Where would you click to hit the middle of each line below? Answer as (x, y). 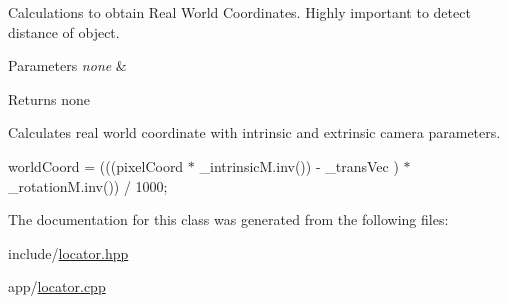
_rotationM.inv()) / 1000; (88, 185)
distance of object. (64, 31)
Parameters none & (67, 65)
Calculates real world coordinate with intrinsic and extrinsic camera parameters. (254, 132)
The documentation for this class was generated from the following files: (228, 219)
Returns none (49, 98)
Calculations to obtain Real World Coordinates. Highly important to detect (239, 12)
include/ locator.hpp (68, 252)
